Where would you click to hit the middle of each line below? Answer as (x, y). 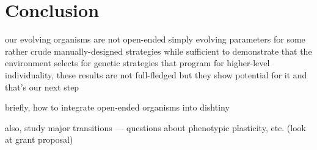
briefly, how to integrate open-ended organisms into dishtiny (117, 107)
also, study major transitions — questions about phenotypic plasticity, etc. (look (155, 127)
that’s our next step (42, 87)
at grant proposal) (39, 139)
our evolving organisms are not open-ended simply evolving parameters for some (155, 39)
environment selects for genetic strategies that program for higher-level (137, 63)
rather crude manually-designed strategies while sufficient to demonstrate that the (158, 51)
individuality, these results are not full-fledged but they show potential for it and (156, 74)
